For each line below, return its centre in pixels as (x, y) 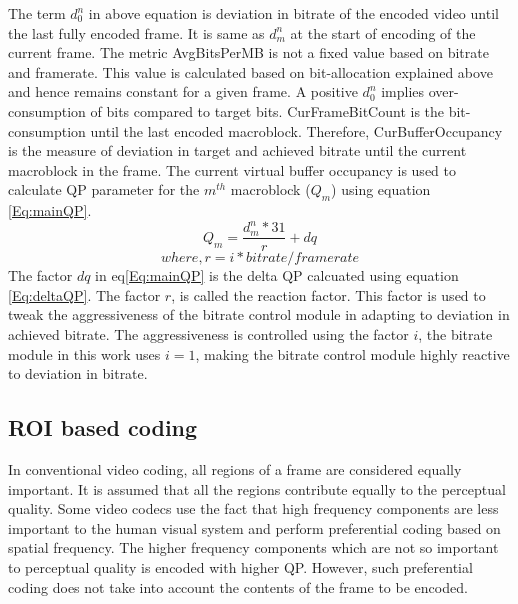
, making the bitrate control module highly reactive (352, 353)
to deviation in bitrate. (78, 373)
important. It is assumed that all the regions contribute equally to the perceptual (257, 488)
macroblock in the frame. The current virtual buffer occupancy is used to (232, 169)
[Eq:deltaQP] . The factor (84, 294)
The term (37, 13)
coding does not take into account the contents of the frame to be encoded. (238, 586)
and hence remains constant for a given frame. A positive (183, 91)
